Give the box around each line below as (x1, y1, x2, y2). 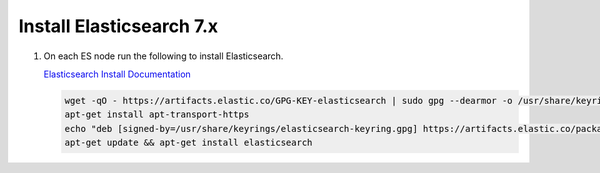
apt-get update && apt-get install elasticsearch (64, 137, 313, 149)
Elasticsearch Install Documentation (43, 68, 192, 80)
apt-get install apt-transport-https (64, 109, 250, 120)
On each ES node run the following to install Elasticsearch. (43, 50, 284, 62)
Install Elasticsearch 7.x (18, 15, 219, 37)
